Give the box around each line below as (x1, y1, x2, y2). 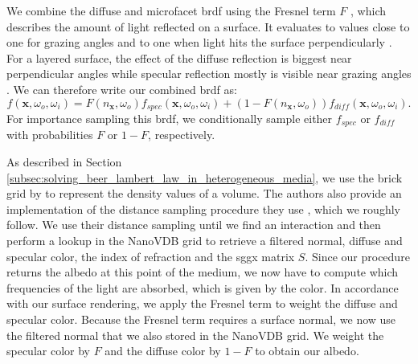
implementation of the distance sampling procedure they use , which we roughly (6, 200, 400, 217)
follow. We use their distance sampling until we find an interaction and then (6, 216, 381, 233)
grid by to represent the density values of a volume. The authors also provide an (6, 185, 402, 202)
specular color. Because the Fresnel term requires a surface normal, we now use (6, 311, 396, 327)
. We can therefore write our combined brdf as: (6, 80, 237, 97)
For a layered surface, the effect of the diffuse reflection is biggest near (6, 49, 352, 66)
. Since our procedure (305, 247, 410, 264)
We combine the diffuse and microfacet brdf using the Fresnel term (6, 2, 336, 18)
